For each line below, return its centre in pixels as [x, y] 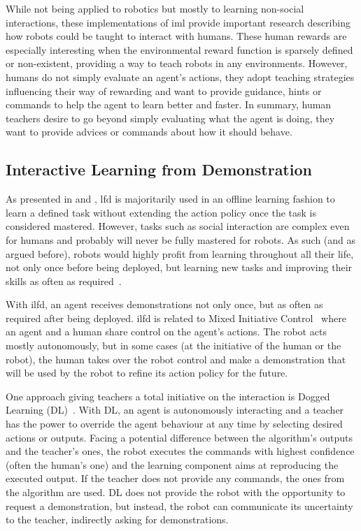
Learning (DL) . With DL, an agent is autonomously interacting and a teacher [175, 410]
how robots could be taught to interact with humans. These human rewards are [176, 36]
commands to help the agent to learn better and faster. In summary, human [169, 104]
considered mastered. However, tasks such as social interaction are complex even [178, 226]
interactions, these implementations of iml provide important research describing [178, 22]
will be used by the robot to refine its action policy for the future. [147, 373]
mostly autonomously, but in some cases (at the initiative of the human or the [174, 345]
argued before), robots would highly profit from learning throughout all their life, [180, 253]
